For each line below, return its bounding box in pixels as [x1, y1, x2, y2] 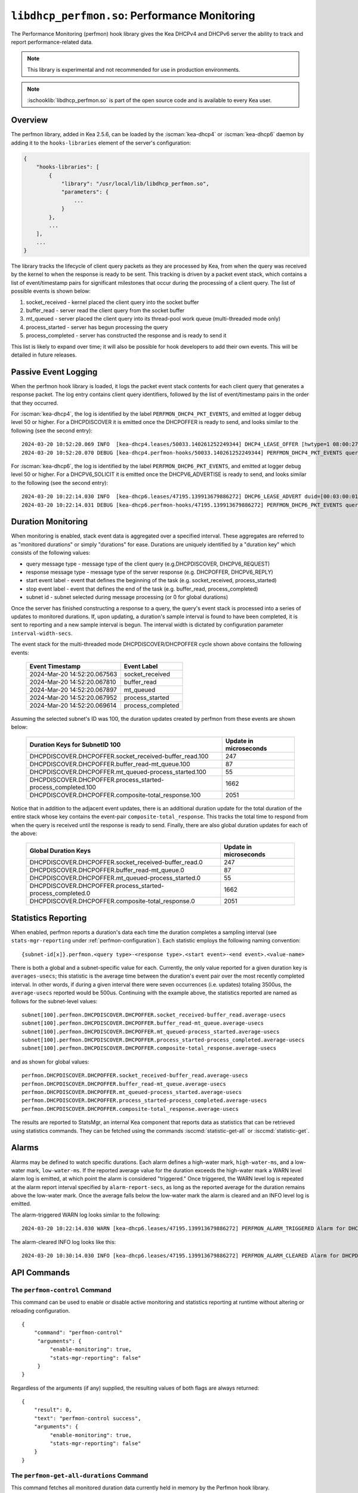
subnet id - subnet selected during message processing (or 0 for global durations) [26, 594, 229, 601]
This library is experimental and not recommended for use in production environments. [27, 66, 240, 73]
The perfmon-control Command [11, 1286, 112, 1294]
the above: [11, 830, 38, 837]
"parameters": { [61, 189, 109, 195]
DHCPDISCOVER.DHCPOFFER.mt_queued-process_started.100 [29, 767, 207, 776]
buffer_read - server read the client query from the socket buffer [26, 307, 185, 314]
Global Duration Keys [29, 847, 91, 855]
